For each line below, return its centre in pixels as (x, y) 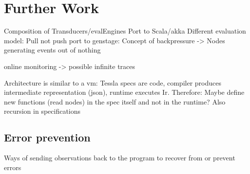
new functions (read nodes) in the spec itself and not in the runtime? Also (115, 101)
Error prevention (47, 137)
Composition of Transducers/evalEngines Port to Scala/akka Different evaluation (125, 31)
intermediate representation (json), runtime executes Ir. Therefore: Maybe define (124, 92)
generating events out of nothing (52, 50)
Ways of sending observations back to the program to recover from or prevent (120, 158)
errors (13, 167)
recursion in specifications (42, 111)
